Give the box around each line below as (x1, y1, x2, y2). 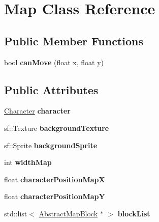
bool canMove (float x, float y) (4, 57, 104, 67)
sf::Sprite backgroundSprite (4, 140, 98, 150)
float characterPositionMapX (4, 174, 105, 184)
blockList (117, 208, 150, 218)
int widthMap (4, 157, 52, 168)
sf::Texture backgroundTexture (4, 122, 109, 133)
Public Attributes (4, 81, 99, 97)
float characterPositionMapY (4, 191, 105, 202)
